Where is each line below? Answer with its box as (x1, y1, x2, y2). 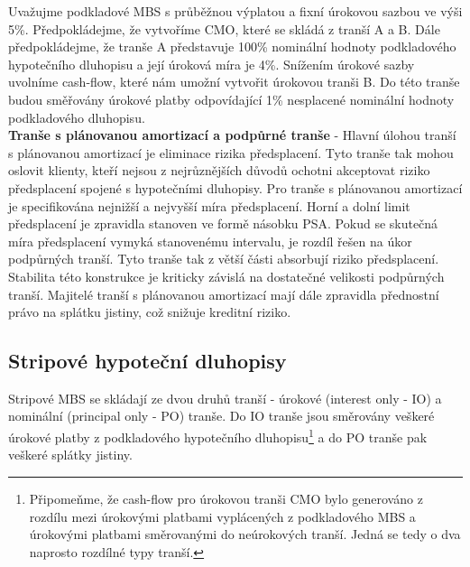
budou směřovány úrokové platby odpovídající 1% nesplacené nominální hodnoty (8, 89, 455, 108)
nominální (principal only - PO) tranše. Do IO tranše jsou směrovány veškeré (8, 406, 435, 425)
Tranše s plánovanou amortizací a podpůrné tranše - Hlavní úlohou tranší (8, 125, 456, 144)
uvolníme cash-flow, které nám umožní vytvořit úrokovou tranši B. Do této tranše (8, 72, 460, 91)
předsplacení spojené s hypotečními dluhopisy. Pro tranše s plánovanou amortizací (8, 178, 463, 197)
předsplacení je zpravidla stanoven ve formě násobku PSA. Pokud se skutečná (8, 214, 438, 233)
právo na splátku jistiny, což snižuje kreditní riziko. (8, 302, 291, 321)
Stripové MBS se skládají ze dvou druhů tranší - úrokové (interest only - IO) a (8, 388, 442, 407)
